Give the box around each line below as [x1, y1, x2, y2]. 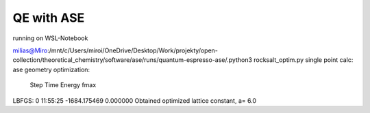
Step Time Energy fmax [29, 81, 97, 89]
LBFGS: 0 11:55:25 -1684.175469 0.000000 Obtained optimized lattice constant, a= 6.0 [12, 96, 257, 105]
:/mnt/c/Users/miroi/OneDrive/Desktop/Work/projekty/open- [47, 46, 219, 54]
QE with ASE [12, 10, 85, 25]
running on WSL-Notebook [12, 34, 88, 42]
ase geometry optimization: [12, 65, 90, 74]
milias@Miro [12, 46, 48, 54]
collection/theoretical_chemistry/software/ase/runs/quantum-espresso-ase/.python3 [12, 56, 253, 64]
